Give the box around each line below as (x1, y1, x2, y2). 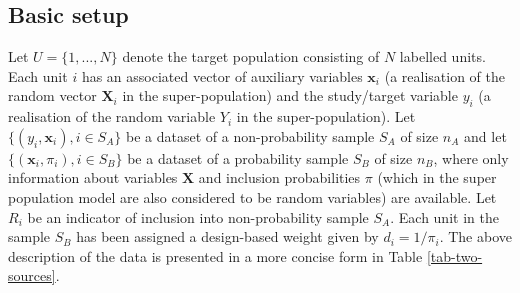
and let (464, 125, 507, 146)
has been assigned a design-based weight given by (76, 226, 379, 247)
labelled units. (399, 46, 486, 67)
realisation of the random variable (8, 106, 216, 127)
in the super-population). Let (236, 106, 416, 127)
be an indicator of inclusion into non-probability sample (27, 206, 369, 227)
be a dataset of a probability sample (127, 147, 349, 168)
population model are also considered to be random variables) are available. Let (8, 186, 497, 207)
